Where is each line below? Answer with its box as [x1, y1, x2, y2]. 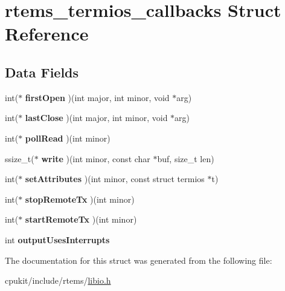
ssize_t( [5, 152, 34, 165]
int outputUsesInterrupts [5, 233, 110, 246]
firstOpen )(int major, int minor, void [25, 91, 170, 103]
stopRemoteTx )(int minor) [25, 192, 135, 205]
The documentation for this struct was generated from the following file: [5, 253, 272, 266]
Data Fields [5, 62, 79, 81]
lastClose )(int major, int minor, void [25, 111, 168, 124]
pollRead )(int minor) [25, 131, 110, 144]
